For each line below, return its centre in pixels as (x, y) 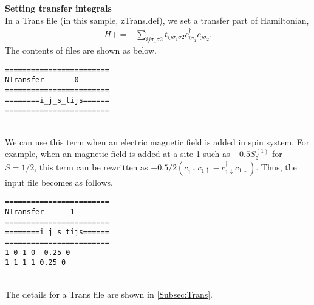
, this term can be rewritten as (91, 167)
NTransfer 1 (40, 212)
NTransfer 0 (42, 80)
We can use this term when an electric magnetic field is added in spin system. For (157, 142)
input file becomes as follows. (59, 182)
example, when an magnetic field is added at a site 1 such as (118, 154)
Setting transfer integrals (58, 8)
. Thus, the (276, 167)
